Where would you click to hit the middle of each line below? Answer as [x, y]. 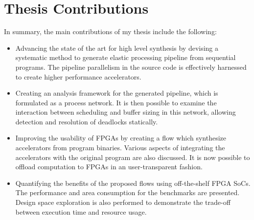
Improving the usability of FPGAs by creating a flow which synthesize [121, 138]
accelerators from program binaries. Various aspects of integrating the [120, 148]
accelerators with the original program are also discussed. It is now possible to [133, 157]
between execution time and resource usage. [81, 211]
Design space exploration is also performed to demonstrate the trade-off [123, 202]
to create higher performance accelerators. [78, 76]
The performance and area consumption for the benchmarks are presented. [127, 192]
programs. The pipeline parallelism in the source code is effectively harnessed [131, 67]
